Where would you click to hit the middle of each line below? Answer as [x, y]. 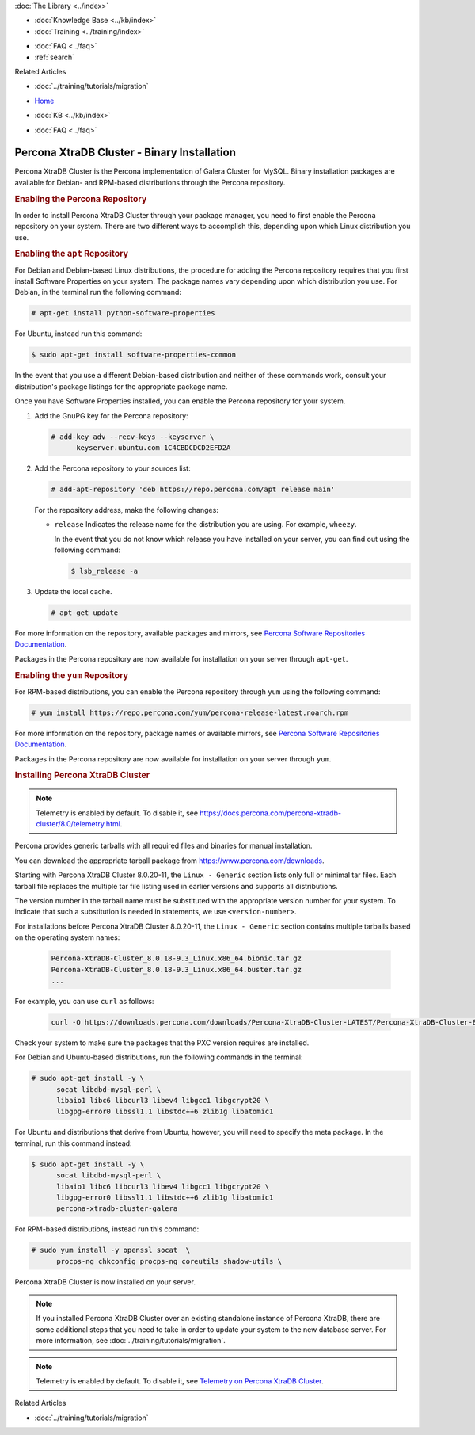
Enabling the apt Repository [72, 254]
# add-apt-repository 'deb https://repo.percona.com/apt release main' [193, 489]
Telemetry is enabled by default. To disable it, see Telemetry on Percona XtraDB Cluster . [180, 1381]
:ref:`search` [55, 57]
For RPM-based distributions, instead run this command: [107, 1229]
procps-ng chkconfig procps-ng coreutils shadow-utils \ [169, 1261]
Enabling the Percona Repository [81, 199]
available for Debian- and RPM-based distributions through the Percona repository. [150, 182]
